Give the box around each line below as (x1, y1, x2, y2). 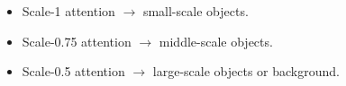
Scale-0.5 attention (22, 62, 125, 81)
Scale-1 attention (22, 2, 115, 20)
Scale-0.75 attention (22, 31, 132, 50)
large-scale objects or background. (152, 62, 340, 81)
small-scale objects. (142, 2, 249, 20)
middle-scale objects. (159, 31, 273, 50)
